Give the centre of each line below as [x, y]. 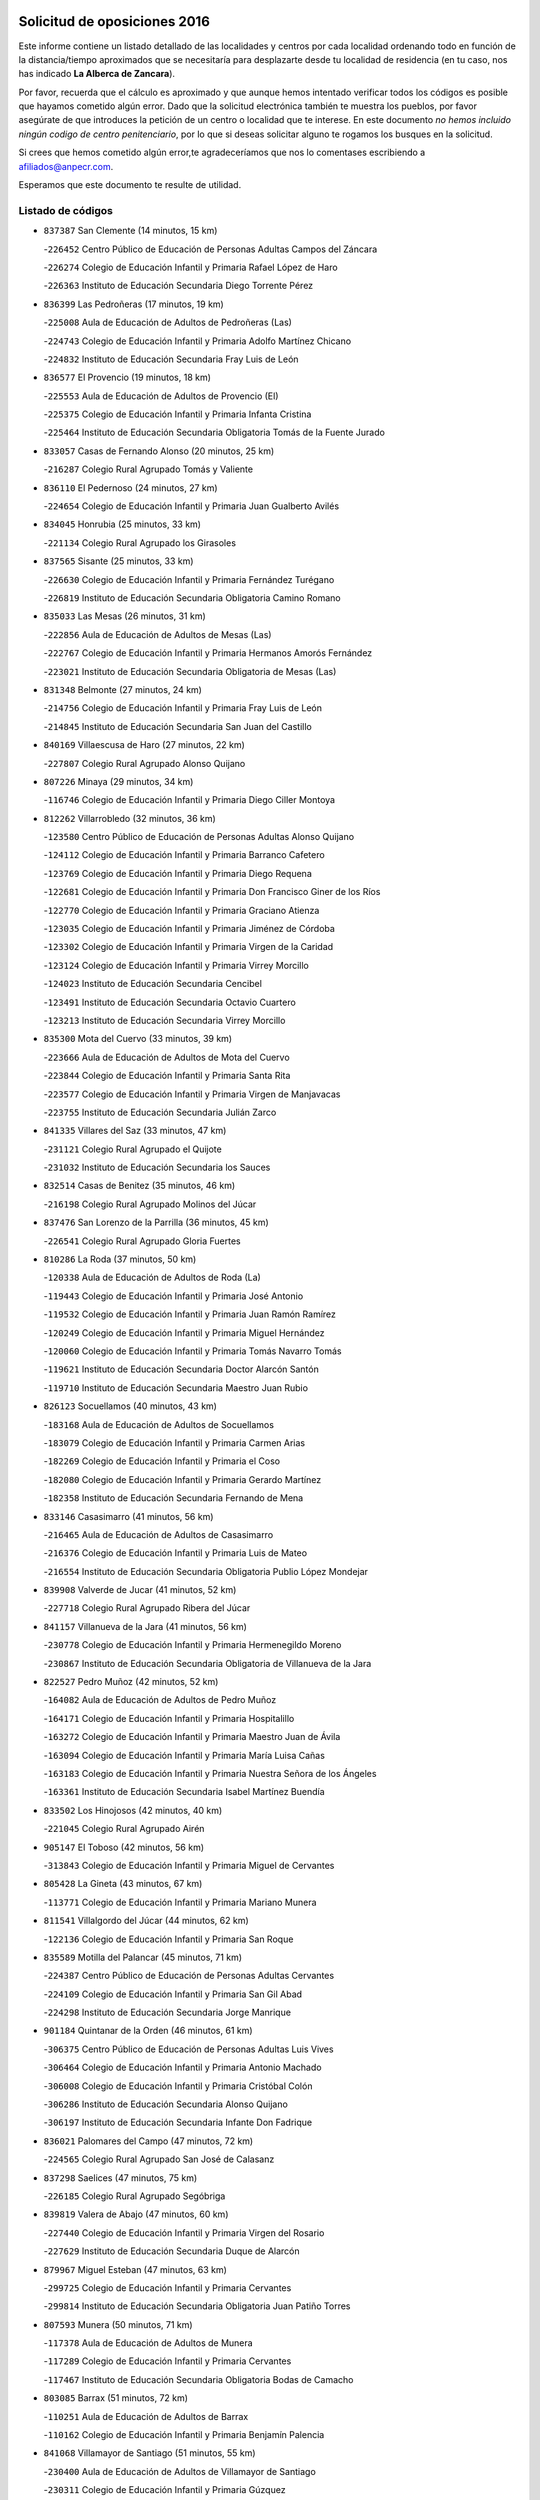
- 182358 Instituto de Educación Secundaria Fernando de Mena [173, 1498]
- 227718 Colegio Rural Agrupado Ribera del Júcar [147, 1608]
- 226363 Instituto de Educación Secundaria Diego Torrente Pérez [178, 286]
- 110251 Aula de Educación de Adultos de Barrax [146, 2416]
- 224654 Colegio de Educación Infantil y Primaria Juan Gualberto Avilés [191, 506]
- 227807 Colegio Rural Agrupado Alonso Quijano [144, 763]
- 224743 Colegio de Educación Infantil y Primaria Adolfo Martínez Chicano [197, 341]
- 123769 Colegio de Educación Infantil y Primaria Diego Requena [177, 873]
